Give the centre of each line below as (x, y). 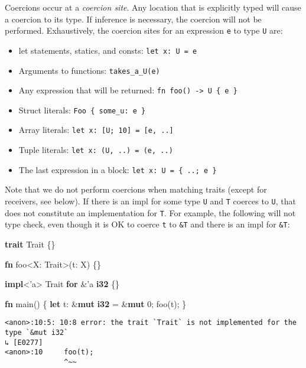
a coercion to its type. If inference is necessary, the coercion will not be (133, 19)
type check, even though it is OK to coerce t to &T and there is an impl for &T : (147, 224)
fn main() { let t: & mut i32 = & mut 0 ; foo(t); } (96, 303)
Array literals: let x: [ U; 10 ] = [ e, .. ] (96, 130)
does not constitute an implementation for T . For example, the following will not (150, 212)
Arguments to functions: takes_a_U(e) (89, 70)
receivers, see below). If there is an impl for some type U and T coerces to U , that (150, 201)
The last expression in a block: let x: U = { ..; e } (118, 169)
